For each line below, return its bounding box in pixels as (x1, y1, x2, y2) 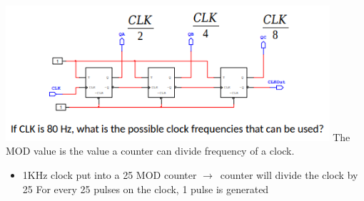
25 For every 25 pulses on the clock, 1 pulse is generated (22, 181, 269, 196)
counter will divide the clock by (220, 167, 358, 182)
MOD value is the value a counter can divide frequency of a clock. (6, 143, 295, 158)
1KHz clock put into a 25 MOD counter (22, 167, 197, 182)
